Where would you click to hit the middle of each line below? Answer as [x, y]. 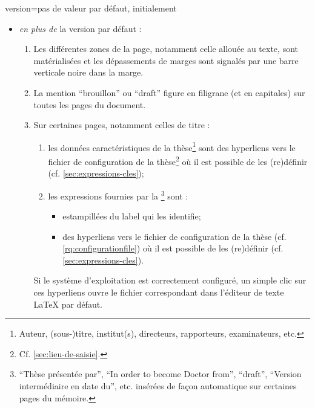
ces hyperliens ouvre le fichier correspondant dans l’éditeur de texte [159, 292]
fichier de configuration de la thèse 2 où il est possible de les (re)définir [178, 160]
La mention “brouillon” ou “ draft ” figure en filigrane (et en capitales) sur [169, 92]
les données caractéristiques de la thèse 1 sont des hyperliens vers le [172, 146]
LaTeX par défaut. [68, 304]
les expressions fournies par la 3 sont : [118, 195]
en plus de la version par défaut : [80, 28]
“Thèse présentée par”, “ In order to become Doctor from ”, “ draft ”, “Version [160, 374]
